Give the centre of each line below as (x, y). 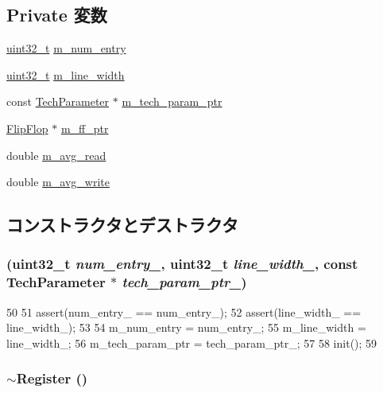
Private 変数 (57, 15)
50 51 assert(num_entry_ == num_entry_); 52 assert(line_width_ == (184, 311)
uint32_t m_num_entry (66, 48)
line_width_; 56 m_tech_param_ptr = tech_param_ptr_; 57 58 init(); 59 (192, 342)
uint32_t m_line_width (66, 74)
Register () (52, 378)
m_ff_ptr (85, 128)
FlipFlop (27, 128)
